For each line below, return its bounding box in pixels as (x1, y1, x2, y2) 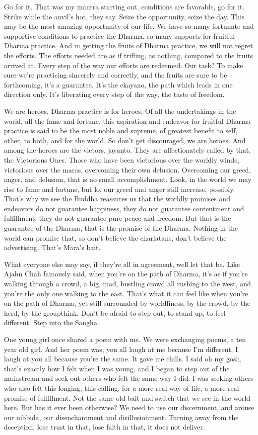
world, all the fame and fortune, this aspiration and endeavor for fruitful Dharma (4, 115, 251, 126)
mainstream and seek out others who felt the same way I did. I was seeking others (4, 373, 254, 383)
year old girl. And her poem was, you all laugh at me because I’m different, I (4, 344, 238, 354)
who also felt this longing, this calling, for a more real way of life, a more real (4, 382, 239, 393)
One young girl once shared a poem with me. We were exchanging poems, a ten (4, 334, 246, 344)
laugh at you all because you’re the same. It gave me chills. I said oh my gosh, (4, 353, 242, 364)
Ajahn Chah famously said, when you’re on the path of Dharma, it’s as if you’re (4, 268, 248, 279)
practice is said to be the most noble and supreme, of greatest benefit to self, (4, 125, 238, 136)
